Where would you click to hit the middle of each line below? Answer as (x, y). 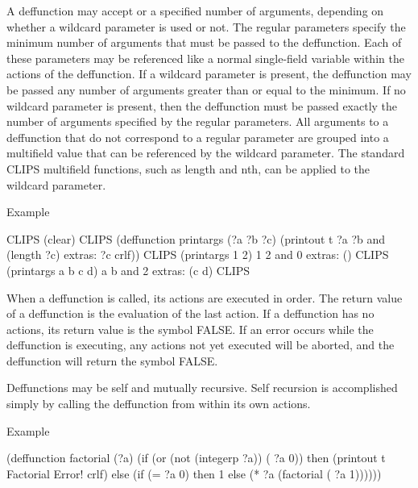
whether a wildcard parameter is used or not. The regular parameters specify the (206, 26)
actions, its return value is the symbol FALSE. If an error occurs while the (190, 329)
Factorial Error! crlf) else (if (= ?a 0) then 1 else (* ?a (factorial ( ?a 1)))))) (194, 473)
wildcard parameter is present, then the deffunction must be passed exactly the (202, 105)
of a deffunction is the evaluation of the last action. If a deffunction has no (190, 313)
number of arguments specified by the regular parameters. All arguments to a (198, 121)
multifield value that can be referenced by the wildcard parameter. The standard (206, 153)
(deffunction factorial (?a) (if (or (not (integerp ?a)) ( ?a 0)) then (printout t (196, 458)
